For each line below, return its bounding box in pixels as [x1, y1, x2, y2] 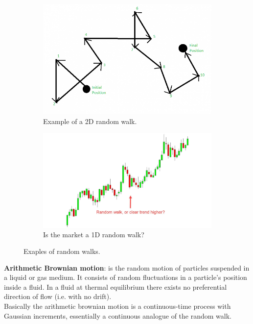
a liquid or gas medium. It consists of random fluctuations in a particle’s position [4, 272, 247, 282]
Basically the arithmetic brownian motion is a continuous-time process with [4, 301, 231, 311]
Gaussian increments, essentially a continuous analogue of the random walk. [4, 310, 231, 321]
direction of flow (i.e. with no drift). [4, 291, 112, 301]
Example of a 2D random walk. [43, 116, 137, 126]
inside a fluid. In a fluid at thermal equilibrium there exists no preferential [4, 281, 227, 292]
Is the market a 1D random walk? [43, 229, 144, 240]
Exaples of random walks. [23, 246, 100, 256]
